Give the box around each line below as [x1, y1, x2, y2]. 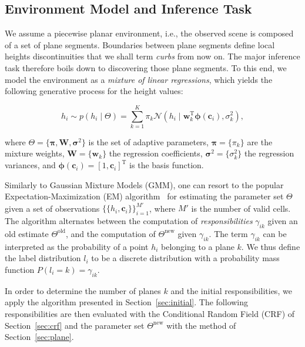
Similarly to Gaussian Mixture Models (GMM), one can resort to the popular [5, 178, 284, 191]
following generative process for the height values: [5, 85, 183, 97]
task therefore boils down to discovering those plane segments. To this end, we [5, 61, 287, 74]
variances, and [5, 159, 56, 171]
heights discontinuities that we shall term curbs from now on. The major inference [5, 50, 300, 62]
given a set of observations [5, 202, 100, 214]
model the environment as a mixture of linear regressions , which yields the [5, 73, 273, 85]
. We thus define [241, 240, 300, 252]
